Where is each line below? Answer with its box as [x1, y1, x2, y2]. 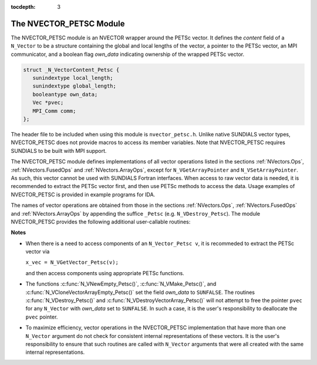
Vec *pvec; [32, 99, 64, 106]
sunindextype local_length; [32, 75, 114, 82]
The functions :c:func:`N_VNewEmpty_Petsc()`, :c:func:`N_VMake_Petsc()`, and [25, 280, 217, 287]
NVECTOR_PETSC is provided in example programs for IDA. [11, 191, 156, 198]
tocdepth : [11, 4, 36, 10]
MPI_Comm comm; [32, 108, 76, 114]
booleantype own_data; [32, 91, 98, 98]
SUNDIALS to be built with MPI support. [11, 147, 107, 154]
